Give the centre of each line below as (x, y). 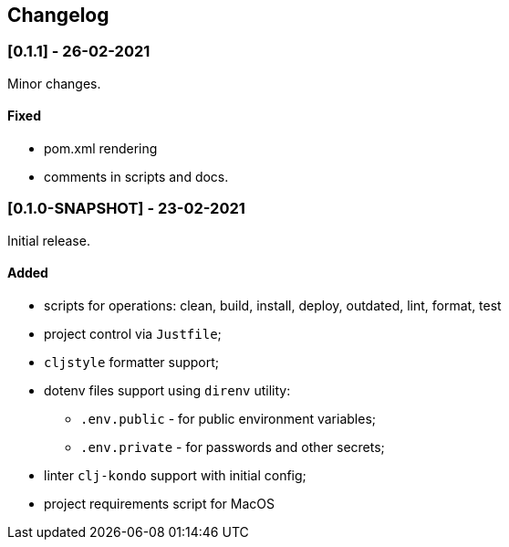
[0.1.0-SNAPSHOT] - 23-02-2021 (126, 209)
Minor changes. (54, 83)
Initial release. (49, 240)
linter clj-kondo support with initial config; (175, 475)
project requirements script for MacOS (160, 503)
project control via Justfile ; (133, 333)
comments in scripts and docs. (136, 177)
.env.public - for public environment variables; (229, 418)
